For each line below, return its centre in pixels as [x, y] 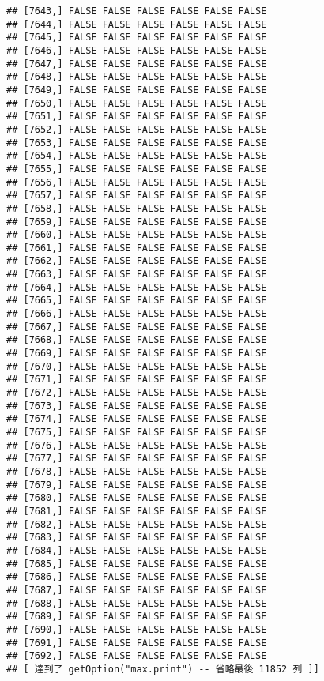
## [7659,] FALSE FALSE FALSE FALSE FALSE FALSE [137, 222]
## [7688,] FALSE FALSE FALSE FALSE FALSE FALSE [137, 603]
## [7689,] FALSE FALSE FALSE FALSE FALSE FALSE [137, 617]
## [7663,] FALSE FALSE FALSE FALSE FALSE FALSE [137, 275]
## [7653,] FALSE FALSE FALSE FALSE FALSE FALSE [137, 143]
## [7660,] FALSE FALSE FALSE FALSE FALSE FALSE [137, 235]
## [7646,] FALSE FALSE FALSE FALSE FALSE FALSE [137, 50]
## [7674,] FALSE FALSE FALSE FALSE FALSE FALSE [137, 419]
